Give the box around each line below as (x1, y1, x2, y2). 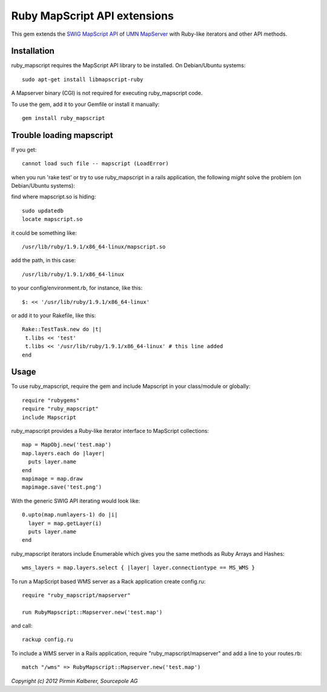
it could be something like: (11, 229, 77, 236)
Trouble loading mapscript (11, 130, 113, 140)
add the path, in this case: (11, 257, 76, 264)
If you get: (11, 146, 37, 153)
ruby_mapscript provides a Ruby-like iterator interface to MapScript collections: (11, 427, 209, 435)
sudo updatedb (22, 207, 64, 214)
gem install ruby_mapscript (22, 115, 105, 122)
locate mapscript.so (22, 216, 83, 223)
